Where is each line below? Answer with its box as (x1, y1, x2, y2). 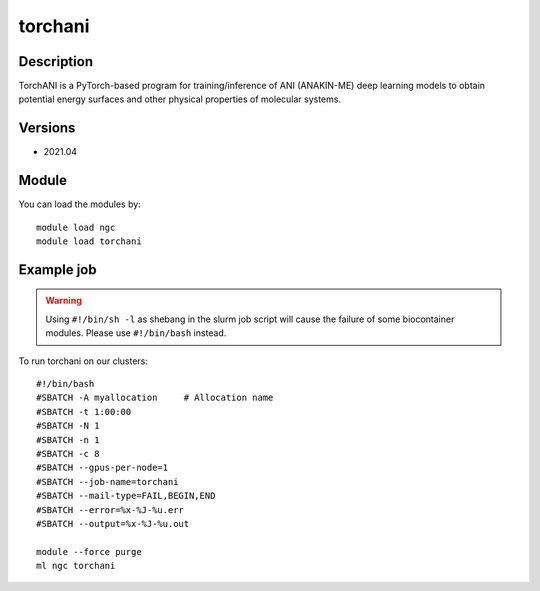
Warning (45, 295, 82, 307)
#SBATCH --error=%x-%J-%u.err (36, 504, 185, 515)
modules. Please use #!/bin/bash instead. (45, 327, 227, 339)
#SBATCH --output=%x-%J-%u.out (36, 518, 190, 529)
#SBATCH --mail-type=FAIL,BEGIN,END (36, 490, 216, 502)
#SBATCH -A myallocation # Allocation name (36, 392, 274, 404)
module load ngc (36, 221, 116, 233)
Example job (18, 261, 97, 278)
